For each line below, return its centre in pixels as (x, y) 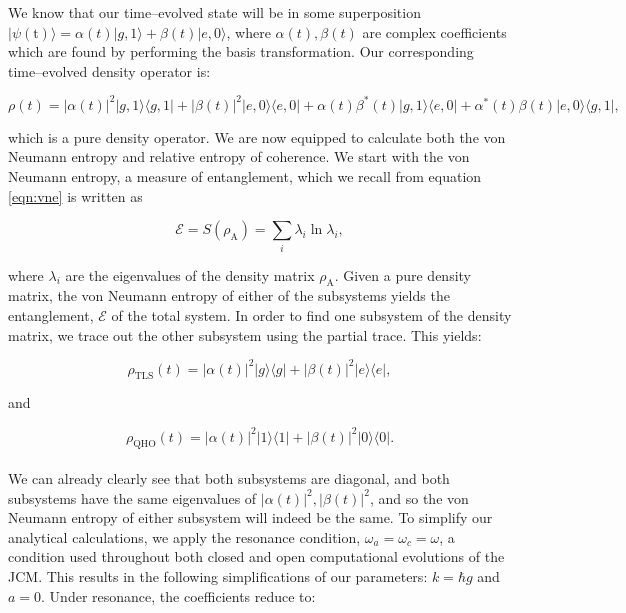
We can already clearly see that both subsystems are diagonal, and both (229, 477)
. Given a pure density (402, 274)
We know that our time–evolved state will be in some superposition (214, 12)
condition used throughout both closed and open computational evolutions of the (256, 556)
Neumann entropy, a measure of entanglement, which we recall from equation (245, 176)
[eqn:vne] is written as (75, 195)
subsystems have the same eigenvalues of (132, 497)
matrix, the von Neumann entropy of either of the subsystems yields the (229, 295)
